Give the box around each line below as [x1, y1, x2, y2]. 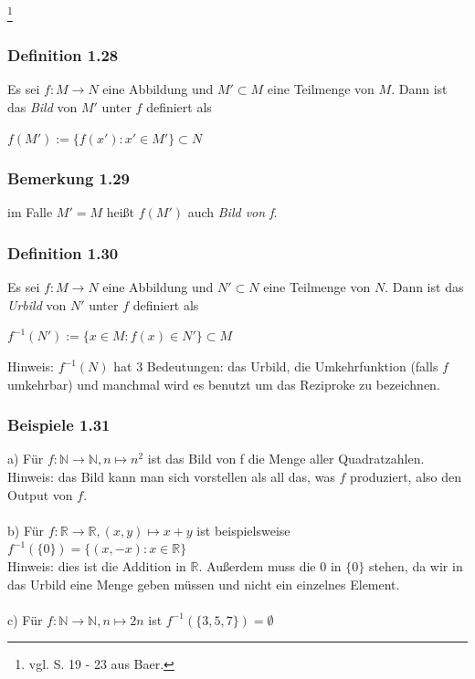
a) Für [7, 449, 44, 468]
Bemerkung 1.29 [7, 167, 130, 190]
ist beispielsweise [196, 520, 290, 539]
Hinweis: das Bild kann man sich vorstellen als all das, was [7, 467, 335, 486]
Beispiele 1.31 [7, 413, 111, 436]
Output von [7, 485, 73, 504]
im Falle [7, 203, 53, 222]
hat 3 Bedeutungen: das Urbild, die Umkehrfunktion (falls [113, 357, 438, 376]
